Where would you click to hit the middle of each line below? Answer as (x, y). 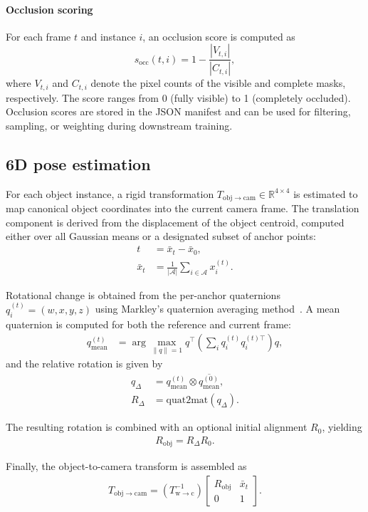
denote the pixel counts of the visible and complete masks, (218, 83)
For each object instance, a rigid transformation (110, 193)
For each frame (38, 36)
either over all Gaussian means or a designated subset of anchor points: (161, 236)
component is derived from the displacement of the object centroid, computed (175, 222)
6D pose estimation (78, 163)
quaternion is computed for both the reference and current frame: (148, 324)
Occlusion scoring (49, 9)
